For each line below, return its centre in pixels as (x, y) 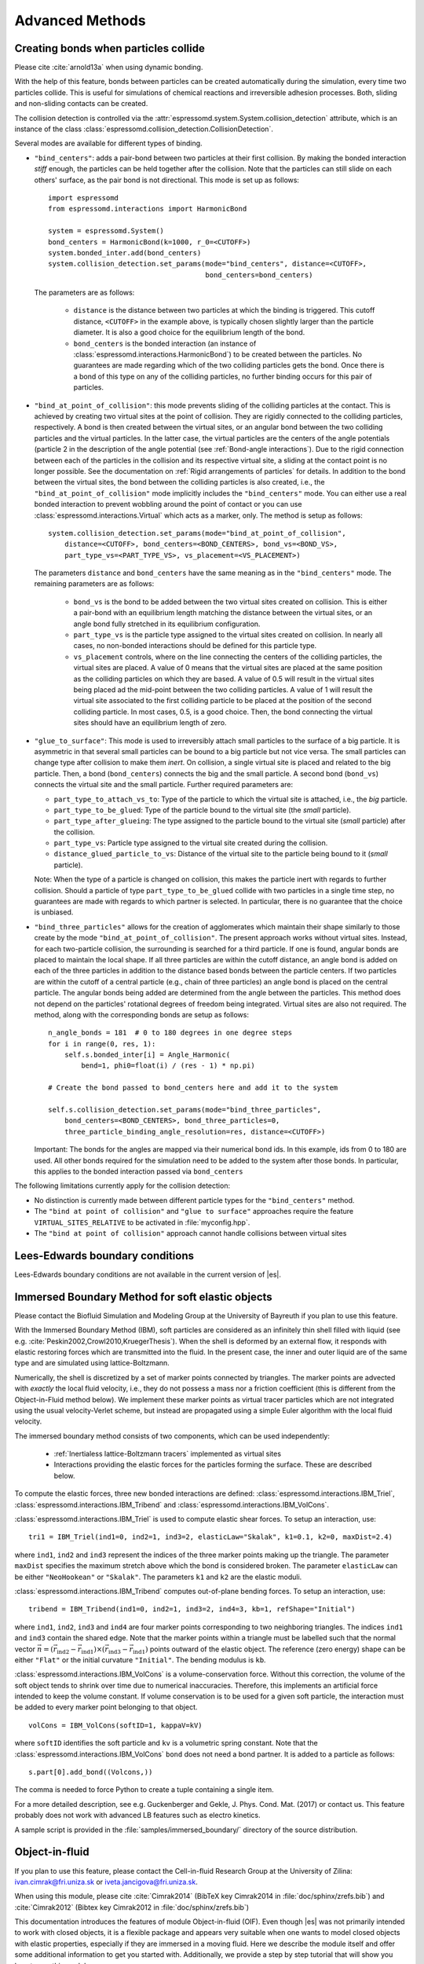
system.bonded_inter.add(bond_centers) (125, 253)
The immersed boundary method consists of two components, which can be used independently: (172, 1436)
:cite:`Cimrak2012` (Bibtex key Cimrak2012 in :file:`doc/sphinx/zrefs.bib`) (132, 1907)
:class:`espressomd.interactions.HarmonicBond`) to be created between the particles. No (218, 354)
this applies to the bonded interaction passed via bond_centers (139, 1171)
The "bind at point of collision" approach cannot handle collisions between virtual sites (190, 1233)
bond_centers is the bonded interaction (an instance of (165, 343)
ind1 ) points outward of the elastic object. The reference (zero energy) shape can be (269, 1650)
